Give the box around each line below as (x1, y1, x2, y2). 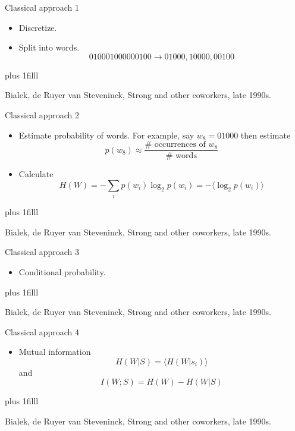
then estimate (240, 128, 291, 141)
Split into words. (18, 41, 80, 54)
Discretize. (18, 21, 57, 33)
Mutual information (18, 345, 91, 358)
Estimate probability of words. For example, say (18, 128, 194, 141)
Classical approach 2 (5, 108, 80, 121)
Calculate (18, 168, 54, 180)
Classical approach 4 (5, 325, 80, 338)
